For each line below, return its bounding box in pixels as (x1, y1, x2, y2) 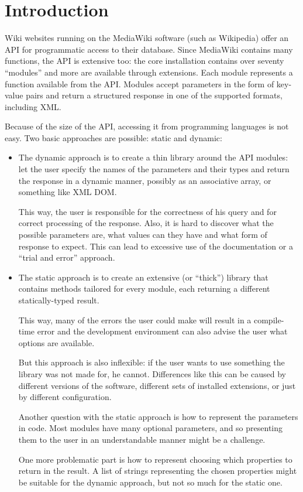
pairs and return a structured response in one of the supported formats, (26, 89, 283, 101)
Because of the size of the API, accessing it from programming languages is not (5, 120, 289, 132)
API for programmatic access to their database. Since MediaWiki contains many (5, 43, 293, 55)
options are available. (18, 336, 95, 348)
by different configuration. (18, 391, 112, 403)
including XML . (5, 100, 61, 112)
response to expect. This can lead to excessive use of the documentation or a (18, 240, 293, 252)
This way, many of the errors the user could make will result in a (18, 313, 252, 326)
